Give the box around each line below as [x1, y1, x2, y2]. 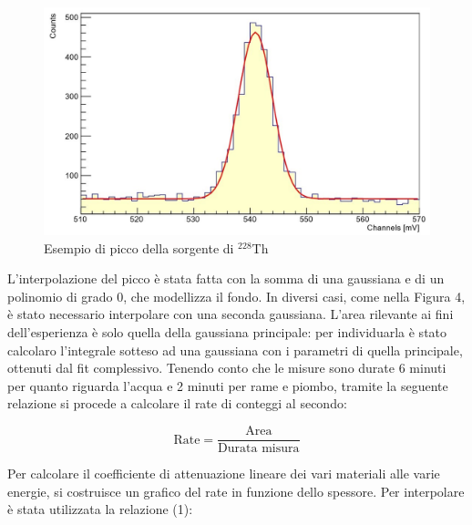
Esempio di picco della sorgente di [44, 238, 234, 257]
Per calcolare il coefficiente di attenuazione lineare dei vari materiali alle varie [7, 464, 440, 483]
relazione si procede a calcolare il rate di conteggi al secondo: [7, 394, 347, 413]
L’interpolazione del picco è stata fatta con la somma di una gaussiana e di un [7, 269, 445, 288]
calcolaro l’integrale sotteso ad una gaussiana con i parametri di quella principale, [7, 340, 463, 359]
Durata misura [218, 442, 300, 456]
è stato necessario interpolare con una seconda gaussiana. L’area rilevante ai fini [7, 304, 454, 324]
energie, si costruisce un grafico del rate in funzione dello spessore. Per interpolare [7, 481, 465, 500]
